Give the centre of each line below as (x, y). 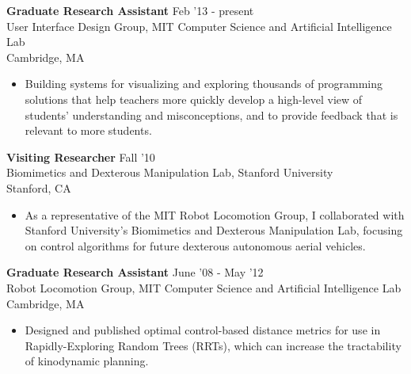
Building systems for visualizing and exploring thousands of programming (204, 84)
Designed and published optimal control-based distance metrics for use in (203, 330)
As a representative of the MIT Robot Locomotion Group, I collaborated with (215, 214)
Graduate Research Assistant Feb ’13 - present (130, 10)
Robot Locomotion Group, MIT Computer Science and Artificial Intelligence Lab (204, 287)
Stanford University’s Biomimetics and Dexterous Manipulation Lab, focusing (214, 230)
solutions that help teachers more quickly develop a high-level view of (194, 99)
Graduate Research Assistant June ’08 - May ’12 (135, 272)
